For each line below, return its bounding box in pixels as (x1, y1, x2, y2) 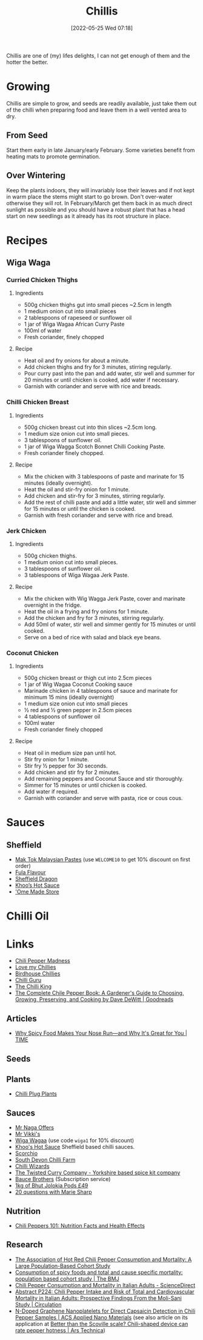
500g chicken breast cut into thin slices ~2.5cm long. (24, 423, 157, 431)
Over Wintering (6, 170, 65, 181)
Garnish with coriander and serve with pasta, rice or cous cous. (24, 795, 183, 802)
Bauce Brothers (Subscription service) (15, 1176, 111, 1183)
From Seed (6, 130, 48, 141)
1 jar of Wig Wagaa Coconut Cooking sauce (24, 681, 133, 688)
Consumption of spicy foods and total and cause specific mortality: (15, 1268, 183, 1276)
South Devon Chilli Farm (15, 1156, 76, 1163)
